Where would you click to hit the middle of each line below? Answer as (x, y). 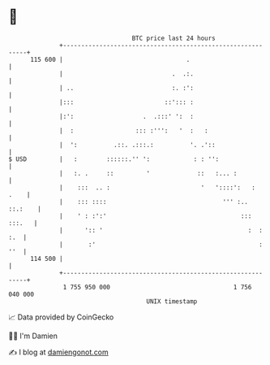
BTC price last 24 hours (174, 38)
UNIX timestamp (172, 301)
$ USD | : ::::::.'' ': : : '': (114, 159)
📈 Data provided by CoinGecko (61, 317)
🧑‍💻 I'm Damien (33, 336)
